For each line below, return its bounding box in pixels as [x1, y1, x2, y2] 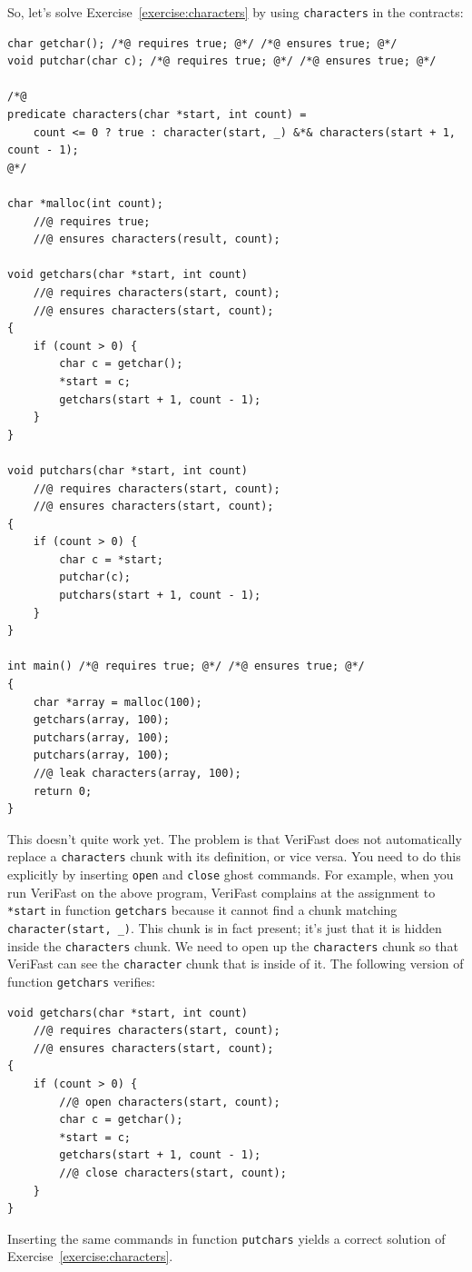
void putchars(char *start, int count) [7, 463, 248, 477]
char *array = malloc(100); [33, 695, 202, 709]
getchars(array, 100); [33, 713, 170, 727]
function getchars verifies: [7, 971, 155, 990]
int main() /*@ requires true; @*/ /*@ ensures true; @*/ [7, 660, 365, 673]
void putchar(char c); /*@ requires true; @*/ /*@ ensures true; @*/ [7, 55, 437, 68]
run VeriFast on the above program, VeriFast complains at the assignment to [7, 882, 436, 901]
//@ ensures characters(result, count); [33, 233, 280, 246]
